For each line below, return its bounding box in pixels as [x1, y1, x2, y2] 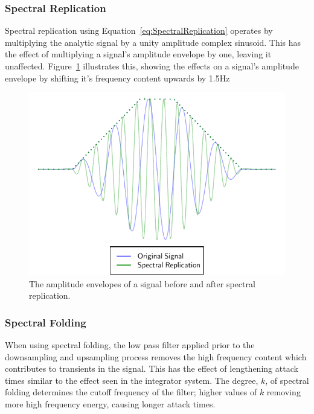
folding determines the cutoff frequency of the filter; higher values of [5, 386, 257, 398]
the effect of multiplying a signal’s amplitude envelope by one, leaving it [5, 48, 272, 60]
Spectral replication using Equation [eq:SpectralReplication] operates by [5, 24, 273, 37]
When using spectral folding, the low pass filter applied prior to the [5, 339, 255, 351]
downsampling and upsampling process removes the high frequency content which [5, 350, 307, 363]
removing [266, 386, 301, 398]
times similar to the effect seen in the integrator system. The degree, [5, 374, 258, 386]
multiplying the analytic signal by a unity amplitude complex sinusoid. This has [5, 36, 301, 48]
